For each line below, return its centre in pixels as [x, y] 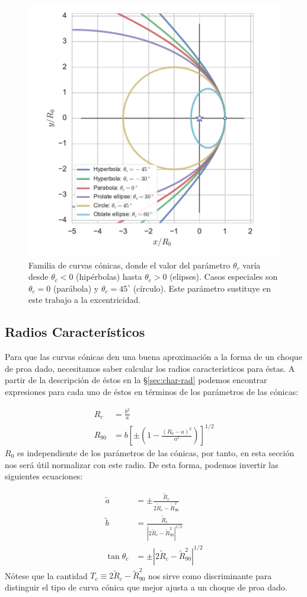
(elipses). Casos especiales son [224, 277]
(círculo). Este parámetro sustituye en [202, 288]
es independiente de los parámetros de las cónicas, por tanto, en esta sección [156, 453]
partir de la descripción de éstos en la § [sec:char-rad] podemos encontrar [136, 380]
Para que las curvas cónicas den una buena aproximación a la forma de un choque [153, 357]
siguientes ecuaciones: [44, 476]
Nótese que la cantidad [46, 575]
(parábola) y [76, 288]
